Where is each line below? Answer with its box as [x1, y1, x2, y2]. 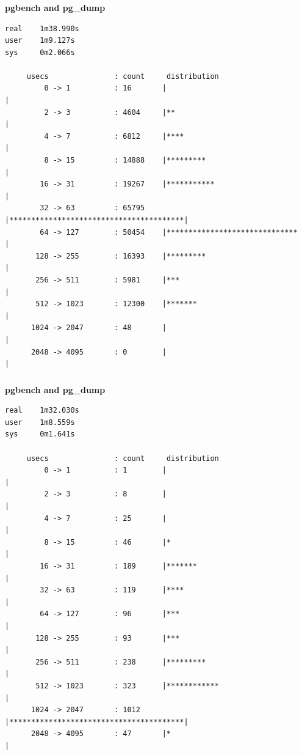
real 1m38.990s [5, 24, 79, 33]
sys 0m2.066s [5, 48, 75, 57]
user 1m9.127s [5, 36, 75, 45]
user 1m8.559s [5, 418, 75, 427]
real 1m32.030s [5, 406, 79, 415]
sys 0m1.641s [5, 430, 75, 439]
